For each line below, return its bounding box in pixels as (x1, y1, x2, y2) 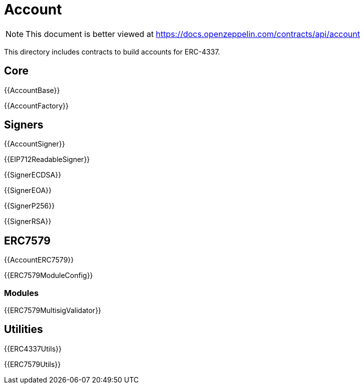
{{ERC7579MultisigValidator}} (4, 306, 102, 315)
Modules (4, 287, 39, 298)
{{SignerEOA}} (4, 186, 52, 195)
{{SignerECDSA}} (4, 170, 62, 179)
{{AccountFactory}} (4, 101, 69, 110)
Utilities (4, 323, 43, 336)
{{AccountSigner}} (4, 139, 65, 148)
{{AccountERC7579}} (4, 255, 74, 264)
